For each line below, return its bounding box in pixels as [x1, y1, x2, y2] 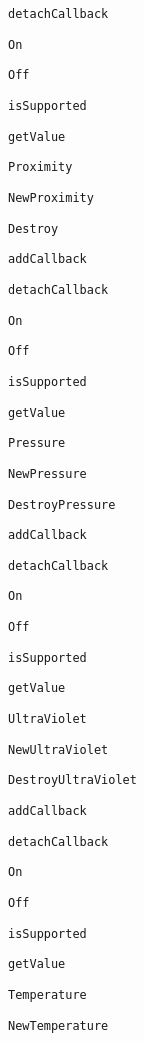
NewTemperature [8, 1018, 109, 1033]
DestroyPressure [8, 497, 116, 512]
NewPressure [8, 466, 87, 481]
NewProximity [8, 190, 94, 205]
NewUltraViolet [8, 742, 109, 757]
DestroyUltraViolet [8, 773, 137, 788]
